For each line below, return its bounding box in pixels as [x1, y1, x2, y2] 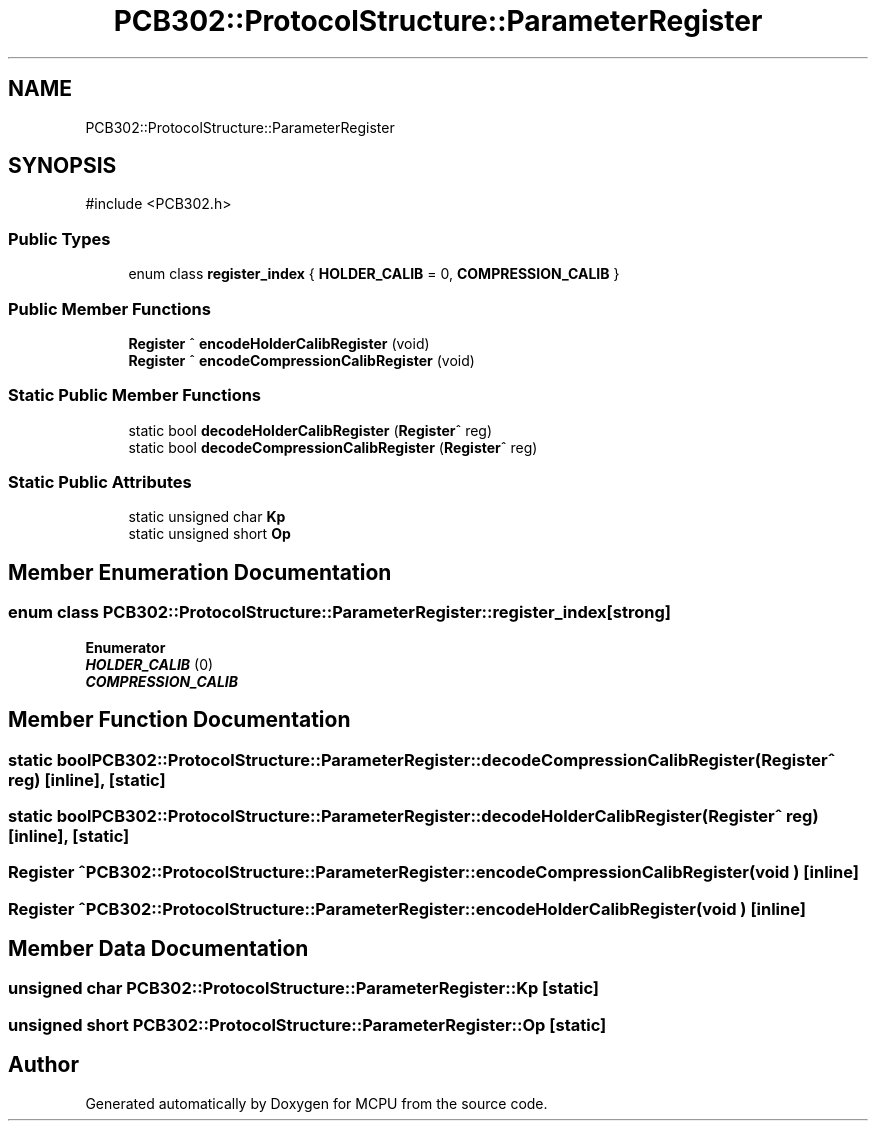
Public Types [8, 228, 111, 249]
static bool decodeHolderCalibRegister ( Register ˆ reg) [128, 421, 493, 439]
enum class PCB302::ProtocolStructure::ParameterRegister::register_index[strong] [8, 602, 671, 623]
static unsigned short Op [128, 525, 291, 543]
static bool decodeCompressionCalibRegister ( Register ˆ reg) [128, 438, 538, 456]
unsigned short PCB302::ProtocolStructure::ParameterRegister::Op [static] [8, 1014, 607, 1035]
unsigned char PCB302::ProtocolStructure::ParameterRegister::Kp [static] [8, 978, 599, 999]
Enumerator [85, 638, 166, 656]
